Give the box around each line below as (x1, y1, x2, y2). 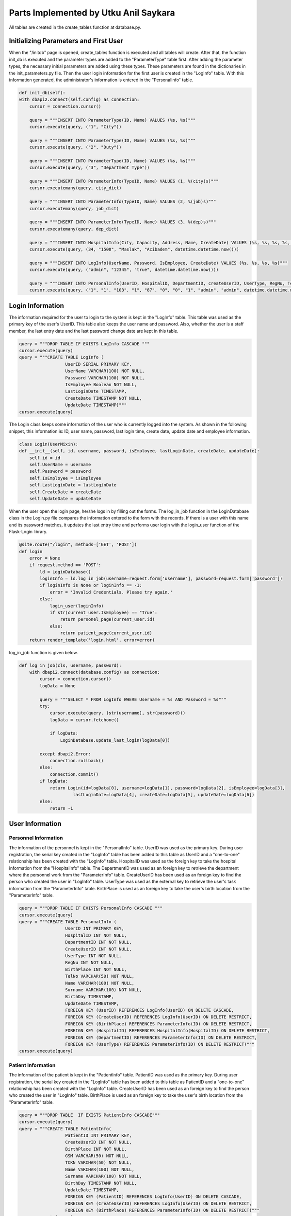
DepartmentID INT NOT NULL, (65, 939, 132, 945)
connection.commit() (49, 771, 99, 777)
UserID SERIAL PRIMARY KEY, (65, 361, 132, 367)
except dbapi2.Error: (39, 751, 91, 756)
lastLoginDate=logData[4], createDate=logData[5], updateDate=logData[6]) (73, 792, 255, 797)
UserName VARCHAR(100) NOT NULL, (65, 368, 145, 374)
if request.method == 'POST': (29, 562, 101, 568)
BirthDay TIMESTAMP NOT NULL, (65, 1180, 137, 1186)
